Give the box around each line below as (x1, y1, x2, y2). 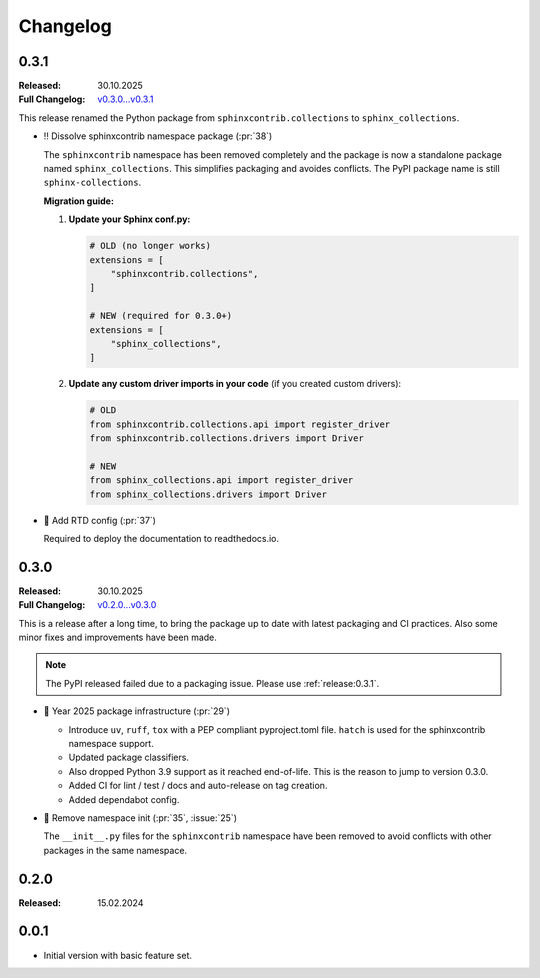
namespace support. (68, 738, 154, 750)
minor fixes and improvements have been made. (18, 631, 217, 644)
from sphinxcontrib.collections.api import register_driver (89, 418, 391, 430)
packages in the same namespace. (43, 844, 188, 856)
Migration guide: (43, 195, 115, 207)
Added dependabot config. (68, 793, 180, 805)
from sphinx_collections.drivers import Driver (89, 488, 327, 500)
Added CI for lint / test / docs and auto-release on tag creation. (68, 780, 328, 792)
